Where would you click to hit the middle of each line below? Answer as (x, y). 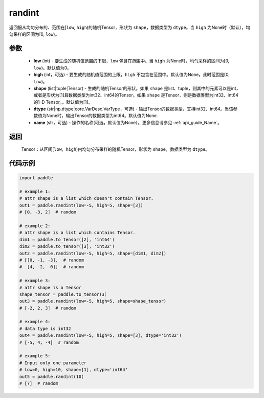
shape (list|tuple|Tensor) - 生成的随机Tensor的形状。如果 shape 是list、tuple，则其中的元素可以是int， (137, 88)
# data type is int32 (45, 328)
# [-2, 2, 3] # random (48, 308)
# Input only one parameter (53, 363)
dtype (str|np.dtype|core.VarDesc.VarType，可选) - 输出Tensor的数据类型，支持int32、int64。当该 (133, 109)
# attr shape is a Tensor (50, 287)
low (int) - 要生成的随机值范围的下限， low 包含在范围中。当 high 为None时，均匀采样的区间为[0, (132, 61)
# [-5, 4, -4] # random (49, 342)
